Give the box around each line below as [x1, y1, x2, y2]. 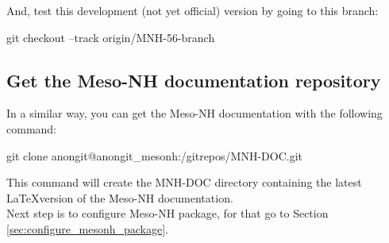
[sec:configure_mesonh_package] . [6, 220, 168, 237]
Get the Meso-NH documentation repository [6, 67, 381, 92]
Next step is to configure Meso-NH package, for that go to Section [6, 205, 329, 222]
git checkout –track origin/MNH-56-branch [6, 29, 215, 45]
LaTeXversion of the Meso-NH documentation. [6, 189, 233, 206]
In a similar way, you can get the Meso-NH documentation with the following [6, 105, 383, 121]
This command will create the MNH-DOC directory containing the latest [6, 174, 362, 191]
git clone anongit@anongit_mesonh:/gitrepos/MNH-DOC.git [6, 147, 302, 164]
